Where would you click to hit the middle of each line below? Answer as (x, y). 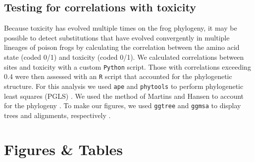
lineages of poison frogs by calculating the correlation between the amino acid (122, 47)
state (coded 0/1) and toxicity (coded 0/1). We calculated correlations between (124, 57)
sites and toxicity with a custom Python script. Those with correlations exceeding (127, 66)
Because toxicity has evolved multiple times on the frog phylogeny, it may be (121, 28)
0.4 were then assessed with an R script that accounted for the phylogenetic (118, 76)
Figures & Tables (64, 149)
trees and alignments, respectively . (57, 115)
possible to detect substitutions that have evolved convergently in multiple (117, 37)
